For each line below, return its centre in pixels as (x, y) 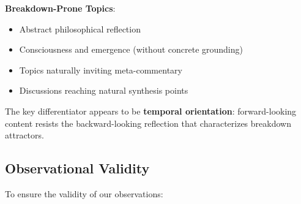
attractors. (24, 135)
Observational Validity (77, 168)
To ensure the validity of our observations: (84, 193)
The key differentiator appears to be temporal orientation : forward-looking (151, 111)
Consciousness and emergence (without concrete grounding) (131, 49)
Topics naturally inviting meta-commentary (101, 70)
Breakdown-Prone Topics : (60, 8)
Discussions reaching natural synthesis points (104, 90)
